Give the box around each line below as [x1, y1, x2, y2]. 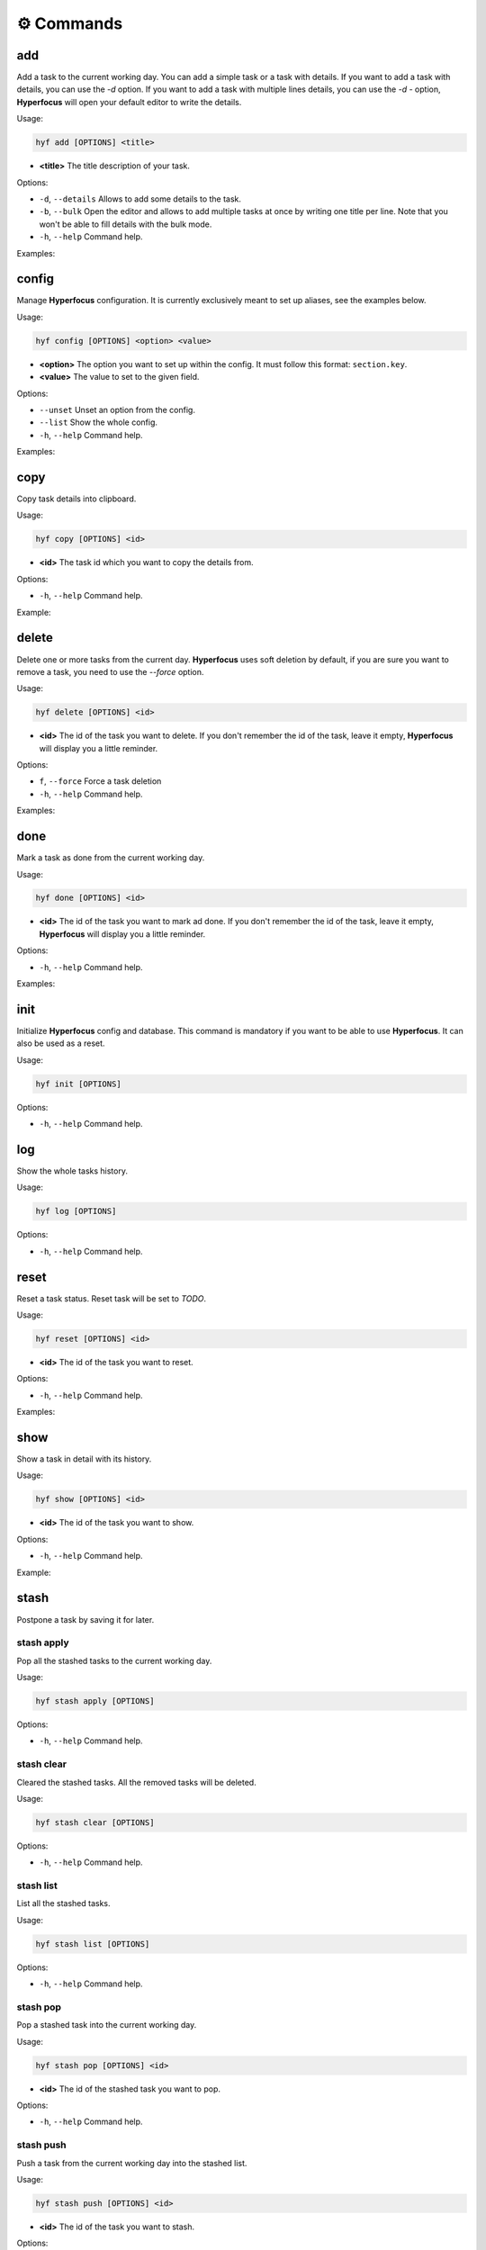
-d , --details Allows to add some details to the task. [39, 193, 242, 204]
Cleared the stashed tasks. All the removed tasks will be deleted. [16, 1777, 256, 1787]
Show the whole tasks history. [16, 1165, 128, 1176]
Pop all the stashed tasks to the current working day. [16, 1655, 212, 1666]
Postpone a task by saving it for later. [16, 1614, 155, 1624]
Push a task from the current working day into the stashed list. [16, 2157, 247, 2168]
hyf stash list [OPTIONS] [35, 1939, 150, 1948]
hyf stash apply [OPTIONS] [35, 1696, 155, 1706]
